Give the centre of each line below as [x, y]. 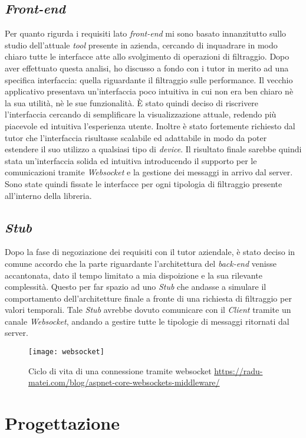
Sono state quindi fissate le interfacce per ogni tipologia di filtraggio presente [144, 183]
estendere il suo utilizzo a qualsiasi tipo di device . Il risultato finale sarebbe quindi [153, 149]
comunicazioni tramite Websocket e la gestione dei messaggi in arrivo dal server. [149, 172]
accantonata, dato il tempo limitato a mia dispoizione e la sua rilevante [134, 275]
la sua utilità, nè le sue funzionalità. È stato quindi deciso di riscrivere [132, 102]
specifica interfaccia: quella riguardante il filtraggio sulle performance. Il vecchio [149, 79]
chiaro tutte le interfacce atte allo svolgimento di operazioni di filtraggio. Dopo [147, 56]
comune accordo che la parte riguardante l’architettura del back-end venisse [141, 263]
